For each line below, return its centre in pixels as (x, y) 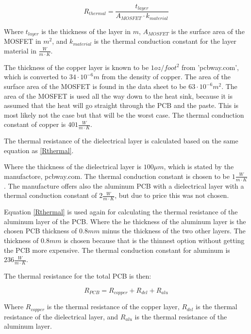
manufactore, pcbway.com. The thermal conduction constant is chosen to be (117, 176)
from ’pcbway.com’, (210, 67)
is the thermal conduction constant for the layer (165, 41)
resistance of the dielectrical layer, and (61, 316)
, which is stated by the (199, 167)
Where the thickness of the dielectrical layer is (73, 167)
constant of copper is (35, 124)
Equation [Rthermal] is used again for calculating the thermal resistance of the (121, 212)
